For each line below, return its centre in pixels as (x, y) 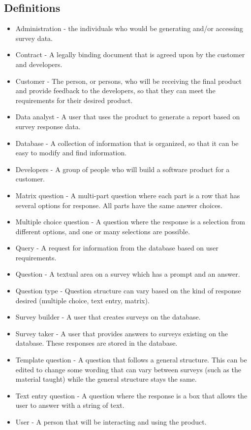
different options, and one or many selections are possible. (103, 231)
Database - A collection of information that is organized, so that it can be (127, 143)
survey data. (34, 38)
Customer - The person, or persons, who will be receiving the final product (128, 81)
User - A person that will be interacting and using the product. (111, 422)
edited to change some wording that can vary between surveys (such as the (128, 369)
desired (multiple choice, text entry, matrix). (82, 300)
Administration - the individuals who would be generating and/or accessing (129, 28)
